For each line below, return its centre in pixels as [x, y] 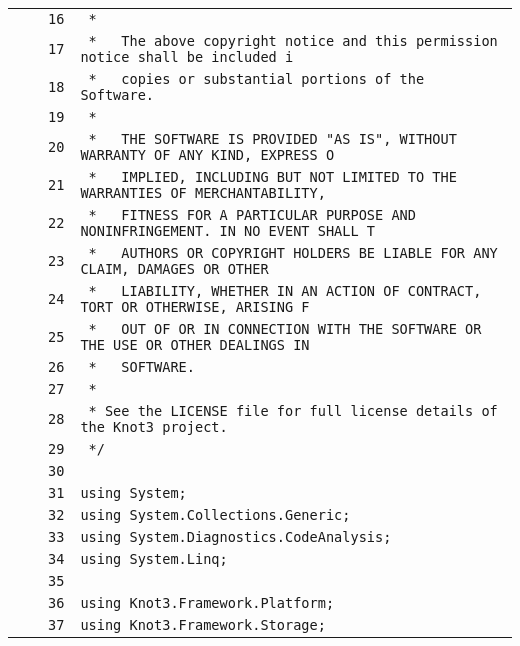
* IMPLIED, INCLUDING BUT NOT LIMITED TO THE [272, 177]
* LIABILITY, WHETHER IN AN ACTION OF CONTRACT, [285, 291]
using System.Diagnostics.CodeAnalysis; [236, 537]
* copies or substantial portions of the [256, 79]
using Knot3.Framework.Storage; [203, 625]
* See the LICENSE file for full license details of [293, 411]
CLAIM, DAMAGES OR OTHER [174, 269]
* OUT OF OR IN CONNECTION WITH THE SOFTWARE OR [285, 329]
